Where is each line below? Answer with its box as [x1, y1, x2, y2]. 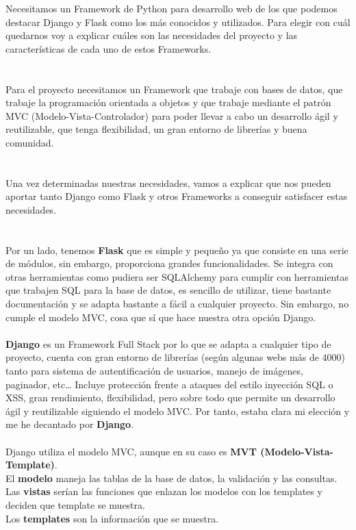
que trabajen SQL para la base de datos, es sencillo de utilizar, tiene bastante [5, 283, 331, 297]
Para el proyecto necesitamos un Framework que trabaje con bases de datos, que [5, 81, 343, 96]
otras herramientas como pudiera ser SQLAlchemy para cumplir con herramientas [5, 269, 348, 283]
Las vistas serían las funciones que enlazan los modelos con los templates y [5, 484, 322, 499]
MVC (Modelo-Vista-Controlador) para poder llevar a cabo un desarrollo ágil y [5, 108, 338, 123]
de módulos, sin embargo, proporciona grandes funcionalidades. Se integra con [5, 256, 333, 270]
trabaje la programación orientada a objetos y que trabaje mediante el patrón [5, 95, 331, 110]
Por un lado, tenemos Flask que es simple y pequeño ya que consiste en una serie [5, 242, 348, 257]
